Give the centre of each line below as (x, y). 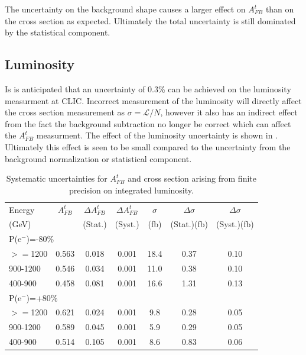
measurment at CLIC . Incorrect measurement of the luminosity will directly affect (153, 100)
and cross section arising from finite (192, 178)
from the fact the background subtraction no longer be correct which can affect (148, 123)
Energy (22, 209)
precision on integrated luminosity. (131, 190)
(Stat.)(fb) (189, 224)
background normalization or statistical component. (98, 158)
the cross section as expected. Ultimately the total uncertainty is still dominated (150, 20)
